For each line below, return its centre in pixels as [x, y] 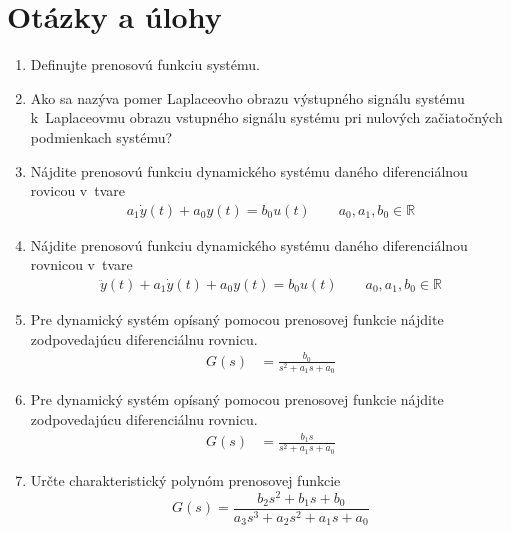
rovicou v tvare [77, 190]
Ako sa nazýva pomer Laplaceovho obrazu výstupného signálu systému [247, 97]
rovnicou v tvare [81, 264]
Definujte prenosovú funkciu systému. [145, 64]
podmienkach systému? [101, 136]
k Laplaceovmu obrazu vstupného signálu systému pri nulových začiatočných [266, 117]
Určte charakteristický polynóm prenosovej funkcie [185, 479]
